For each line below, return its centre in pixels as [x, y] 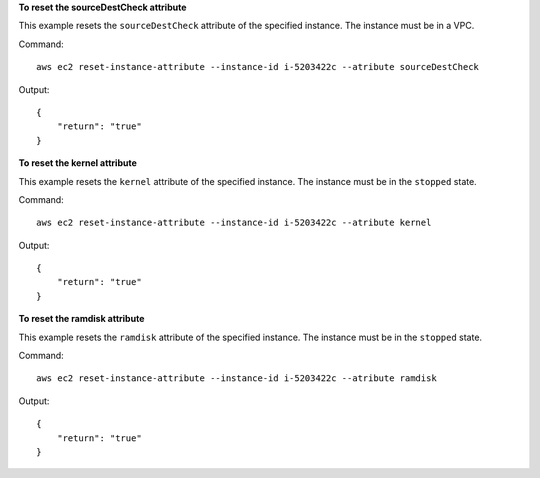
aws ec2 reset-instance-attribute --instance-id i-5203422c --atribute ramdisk [236, 378]
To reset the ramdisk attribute [81, 319]
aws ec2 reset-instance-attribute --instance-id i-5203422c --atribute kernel [234, 223]
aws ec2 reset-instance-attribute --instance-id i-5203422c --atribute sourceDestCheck [258, 67]
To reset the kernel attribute [77, 163]
